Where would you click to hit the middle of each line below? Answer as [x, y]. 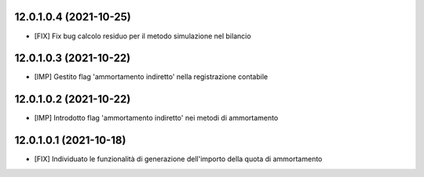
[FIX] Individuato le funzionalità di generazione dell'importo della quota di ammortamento [178, 159]
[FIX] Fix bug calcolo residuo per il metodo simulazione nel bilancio [143, 36]
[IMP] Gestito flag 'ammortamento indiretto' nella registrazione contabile [151, 77]
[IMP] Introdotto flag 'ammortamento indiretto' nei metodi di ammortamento [156, 118]
